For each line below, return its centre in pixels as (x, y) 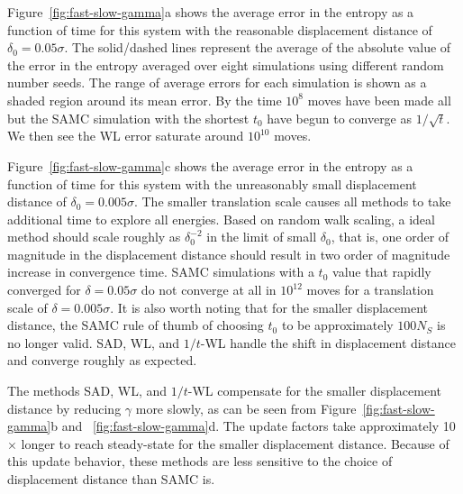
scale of (27, 307)
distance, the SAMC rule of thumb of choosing (136, 325)
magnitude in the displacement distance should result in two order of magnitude (229, 254)
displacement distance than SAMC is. (111, 479)
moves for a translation (370, 290)
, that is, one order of (390, 237)
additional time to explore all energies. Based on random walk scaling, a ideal (221, 219)
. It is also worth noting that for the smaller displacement (269, 307)
